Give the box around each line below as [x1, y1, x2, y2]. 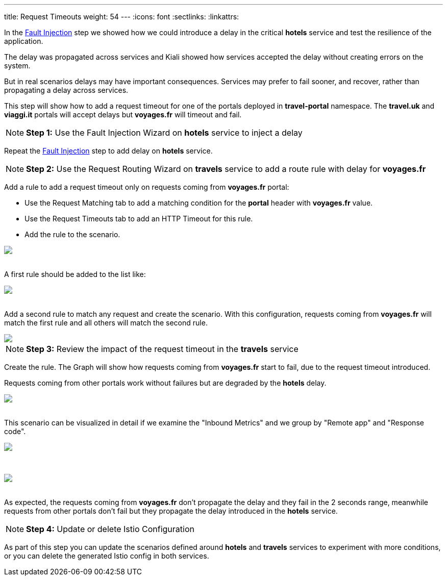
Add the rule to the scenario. [24, 230, 120, 239]
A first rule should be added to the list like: [4, 270, 146, 279]
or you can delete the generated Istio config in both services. [4, 551, 209, 560]
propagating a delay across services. [4, 86, 129, 94]
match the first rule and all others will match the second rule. [4, 318, 208, 327]
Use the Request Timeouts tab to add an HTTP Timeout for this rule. [24, 214, 253, 223]
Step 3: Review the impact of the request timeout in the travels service [26, 344, 299, 354]
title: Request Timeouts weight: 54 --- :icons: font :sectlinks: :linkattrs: [4, 12, 239, 21]
